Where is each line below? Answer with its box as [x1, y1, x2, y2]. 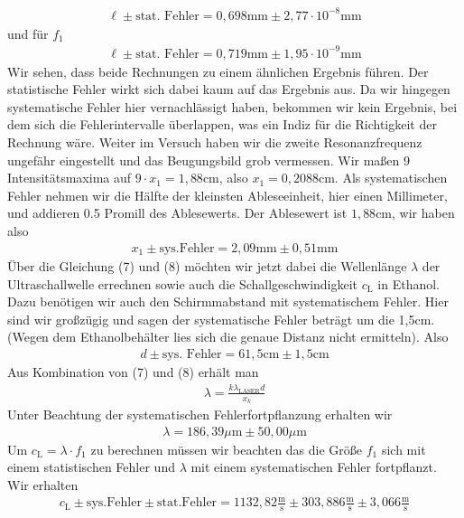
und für [7, 24, 49, 42]
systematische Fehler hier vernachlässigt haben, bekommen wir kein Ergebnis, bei [7, 97, 458, 116]
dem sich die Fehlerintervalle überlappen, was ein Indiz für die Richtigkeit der [7, 115, 437, 134]
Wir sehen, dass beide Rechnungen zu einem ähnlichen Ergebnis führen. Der [7, 61, 429, 80]
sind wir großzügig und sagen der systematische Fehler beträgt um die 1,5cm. [7, 309, 435, 328]
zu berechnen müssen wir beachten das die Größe [90, 439, 363, 458]
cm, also [202, 168, 248, 187]
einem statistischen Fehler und [7, 457, 175, 476]
